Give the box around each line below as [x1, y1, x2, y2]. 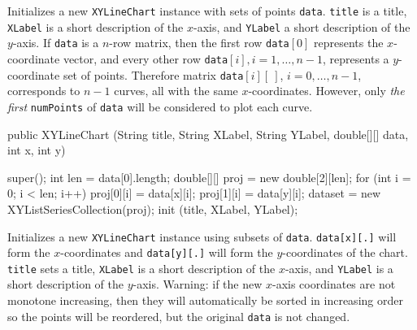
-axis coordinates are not [272, 276, 396, 293]
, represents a [323, 50, 389, 67]
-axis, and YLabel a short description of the [193, 18, 410, 35]
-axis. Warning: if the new [132, 276, 263, 293]
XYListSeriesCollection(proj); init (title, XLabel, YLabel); [7, 200, 298, 217]
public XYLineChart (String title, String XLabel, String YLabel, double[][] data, [7, 125, 409, 142]
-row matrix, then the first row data [109, 34, 289, 51]
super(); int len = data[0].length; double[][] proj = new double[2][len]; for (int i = [7, 168, 411, 185]
